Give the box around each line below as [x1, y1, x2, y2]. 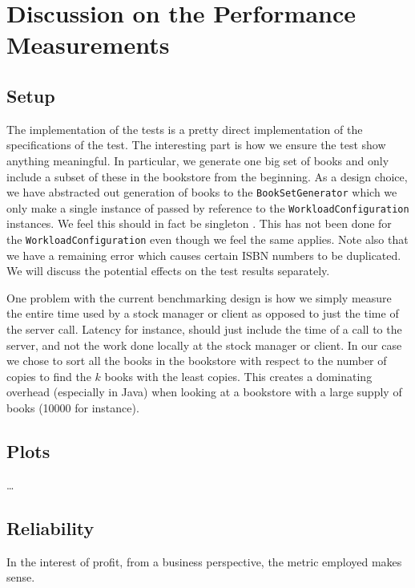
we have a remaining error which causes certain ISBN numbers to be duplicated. [6, 246, 401, 263]
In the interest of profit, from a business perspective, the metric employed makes [6, 553, 402, 570]
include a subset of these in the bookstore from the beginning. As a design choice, [6, 168, 408, 185]
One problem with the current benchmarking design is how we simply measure [6, 289, 392, 306]
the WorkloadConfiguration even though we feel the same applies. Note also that [6, 231, 409, 248]
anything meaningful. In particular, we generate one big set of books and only [6, 152, 389, 168]
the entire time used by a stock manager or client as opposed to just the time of [6, 305, 399, 322]
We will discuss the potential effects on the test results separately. [6, 262, 330, 279]
